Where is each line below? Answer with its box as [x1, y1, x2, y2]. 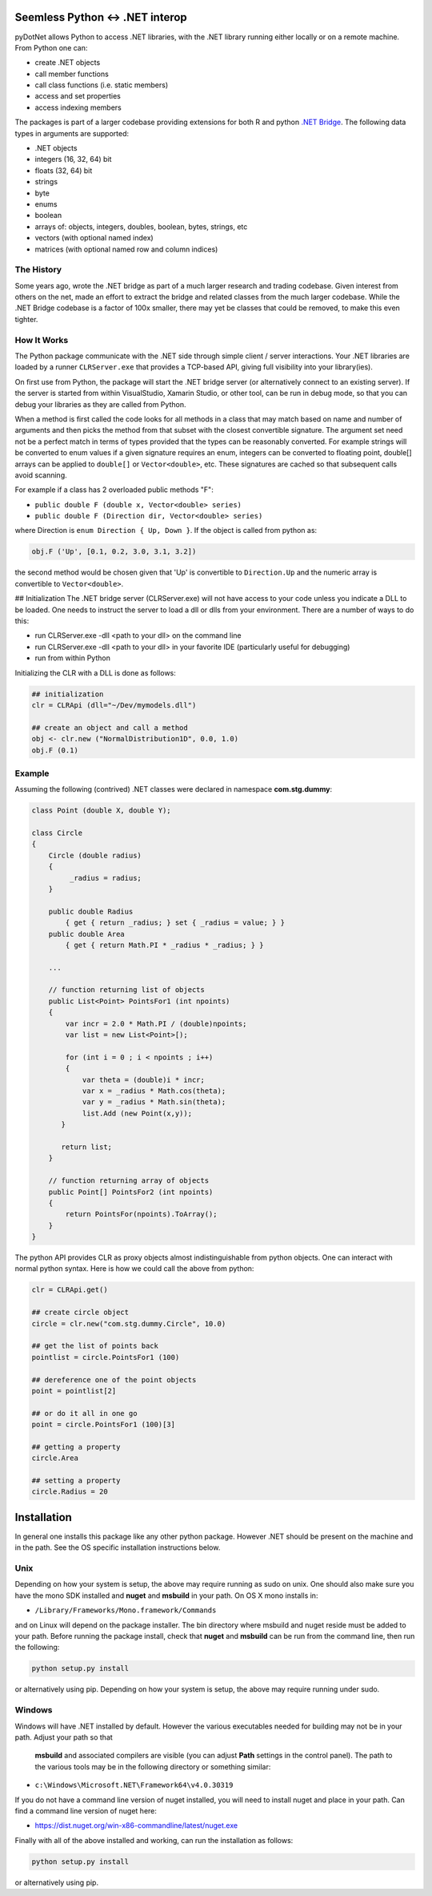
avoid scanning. [14, 470, 67, 480]
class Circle [31, 829, 83, 837]
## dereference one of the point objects [31, 1375, 197, 1384]
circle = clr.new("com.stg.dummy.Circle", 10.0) [31, 1319, 226, 1328]
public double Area [48, 930, 126, 938]
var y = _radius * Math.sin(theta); [82, 1098, 226, 1107]
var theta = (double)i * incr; [82, 1075, 206, 1084]
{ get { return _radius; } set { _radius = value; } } [65, 918, 286, 927]
